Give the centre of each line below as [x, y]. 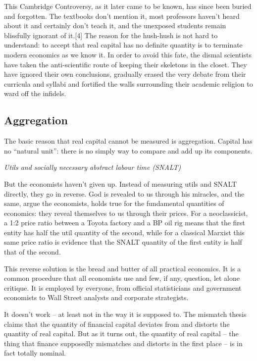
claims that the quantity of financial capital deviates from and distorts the [117, 324]
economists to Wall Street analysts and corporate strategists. [96, 297]
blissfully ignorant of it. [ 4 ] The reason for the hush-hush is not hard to [111, 35]
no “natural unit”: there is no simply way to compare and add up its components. [128, 150]
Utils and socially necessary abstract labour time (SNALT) [93, 167]
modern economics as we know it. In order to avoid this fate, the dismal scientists [128, 54]
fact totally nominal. [35, 353]
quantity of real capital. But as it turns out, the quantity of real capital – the [121, 334]
